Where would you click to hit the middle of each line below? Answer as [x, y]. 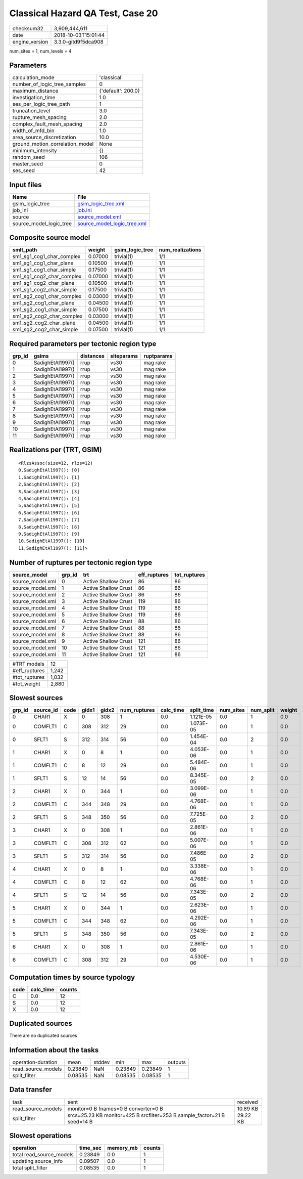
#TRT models [29, 664]
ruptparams [158, 356]
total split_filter [30, 1168]
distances [92, 356]
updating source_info [38, 1161]
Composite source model [50, 238]
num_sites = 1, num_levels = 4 [40, 51]
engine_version [30, 41]
